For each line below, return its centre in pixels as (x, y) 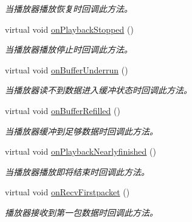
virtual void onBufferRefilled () (63, 110)
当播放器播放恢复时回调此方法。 (69, 8)
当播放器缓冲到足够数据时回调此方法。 (81, 131)
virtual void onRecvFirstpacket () (67, 192)
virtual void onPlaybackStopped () (69, 29)
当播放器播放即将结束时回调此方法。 (77, 171)
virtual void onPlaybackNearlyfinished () (81, 151)
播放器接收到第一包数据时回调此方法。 (81, 212)
